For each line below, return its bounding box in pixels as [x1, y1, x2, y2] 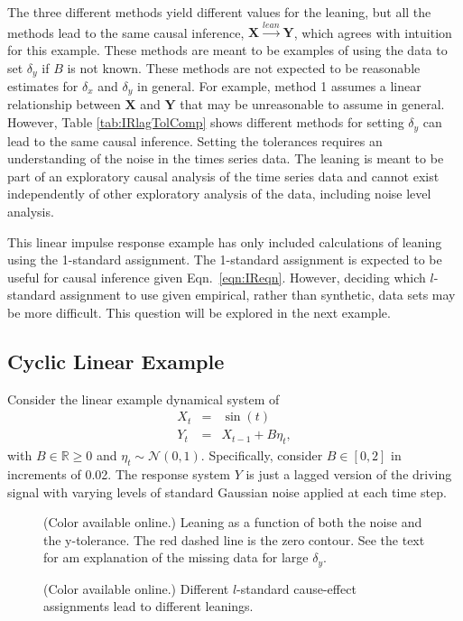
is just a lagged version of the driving [245, 464, 452, 483]
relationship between [7, 95, 121, 114]
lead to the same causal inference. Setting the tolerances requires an [7, 131, 383, 150]
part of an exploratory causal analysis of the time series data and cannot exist [7, 166, 440, 185]
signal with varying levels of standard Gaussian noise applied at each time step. [7, 482, 447, 501]
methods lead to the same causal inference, [7, 23, 245, 42]
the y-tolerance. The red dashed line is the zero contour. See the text [43, 530, 425, 549]
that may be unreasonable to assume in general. [180, 95, 445, 114]
